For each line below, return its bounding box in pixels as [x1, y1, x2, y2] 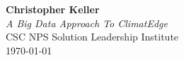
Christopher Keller [6, 2, 100, 16]
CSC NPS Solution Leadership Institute [6, 29, 179, 44]
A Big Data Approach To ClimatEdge [6, 15, 168, 30]
